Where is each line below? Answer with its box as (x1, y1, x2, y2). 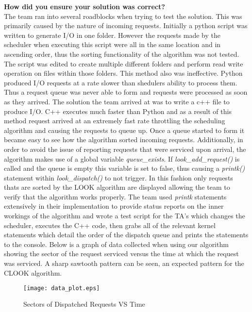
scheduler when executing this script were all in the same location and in (4, 39, 221, 49)
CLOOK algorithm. (4, 267, 62, 278)
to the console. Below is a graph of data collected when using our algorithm (4, 239, 229, 249)
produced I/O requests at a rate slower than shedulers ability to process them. (4, 77, 237, 87)
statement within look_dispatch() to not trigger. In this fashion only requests (4, 172, 233, 182)
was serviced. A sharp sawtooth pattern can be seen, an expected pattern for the (4, 258, 244, 268)
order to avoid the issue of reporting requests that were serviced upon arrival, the (4, 144, 246, 154)
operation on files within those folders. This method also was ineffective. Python (4, 68, 243, 78)
